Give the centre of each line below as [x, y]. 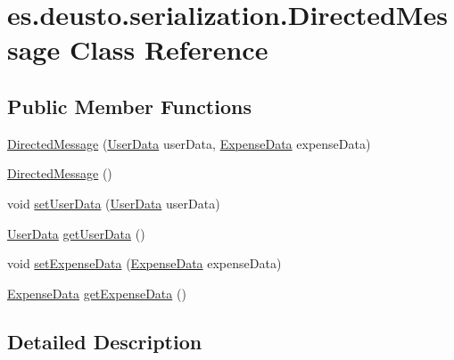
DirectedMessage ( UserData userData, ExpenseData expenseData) [189, 143]
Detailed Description [105, 341]
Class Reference [169, 49]
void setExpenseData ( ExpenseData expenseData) [144, 263]
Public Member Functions [129, 106]
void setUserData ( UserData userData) [114, 203]
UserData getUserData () [76, 233]
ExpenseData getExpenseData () [97, 293]
